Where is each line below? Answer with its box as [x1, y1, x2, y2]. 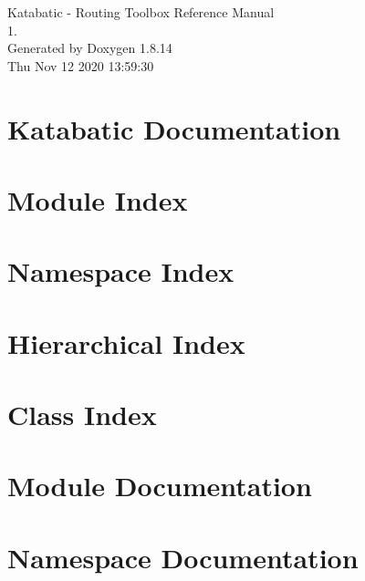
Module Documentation [7, 467, 312, 504]
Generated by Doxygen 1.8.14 [7, 38, 172, 57]
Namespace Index [7, 253, 235, 290]
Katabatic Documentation [7, 109, 341, 147]
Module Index [7, 181, 188, 218]
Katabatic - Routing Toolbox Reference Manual [7, 3, 275, 21]
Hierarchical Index [7, 324, 245, 361]
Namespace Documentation [7, 538, 359, 576]
